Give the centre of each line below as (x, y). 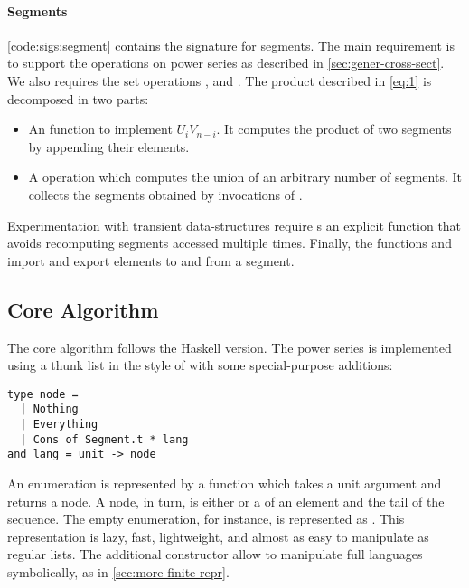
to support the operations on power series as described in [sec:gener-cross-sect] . (226, 63)
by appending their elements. (109, 146)
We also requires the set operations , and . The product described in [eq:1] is (220, 80)
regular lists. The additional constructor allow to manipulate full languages (215, 554)
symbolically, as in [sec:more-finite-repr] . (118, 571)
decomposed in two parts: (78, 98)
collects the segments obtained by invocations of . (165, 194)
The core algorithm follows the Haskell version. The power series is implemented (230, 347)
